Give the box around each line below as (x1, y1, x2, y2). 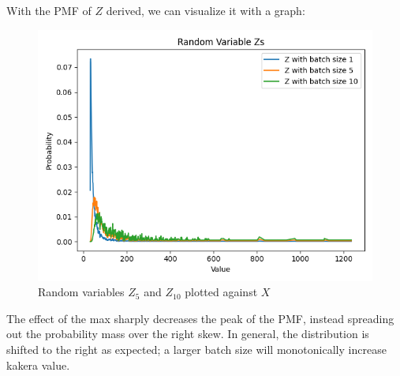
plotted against (185, 284, 258, 300)
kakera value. (6, 356, 70, 373)
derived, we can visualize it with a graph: (106, 2, 305, 18)
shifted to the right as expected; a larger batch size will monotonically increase (6, 340, 387, 357)
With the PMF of (6, 2, 92, 18)
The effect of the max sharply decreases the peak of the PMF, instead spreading (6, 310, 394, 326)
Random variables (38, 284, 125, 300)
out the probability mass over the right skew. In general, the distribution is (6, 325, 369, 342)
